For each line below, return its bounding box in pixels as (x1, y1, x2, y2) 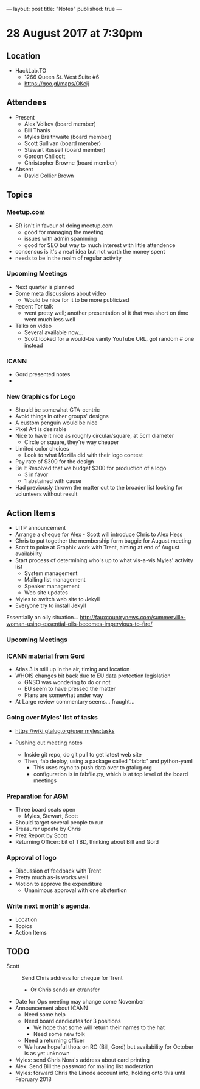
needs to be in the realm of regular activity (15, 254, 122, 262)
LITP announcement (15, 524, 66, 532)
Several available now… (24, 329, 83, 336)
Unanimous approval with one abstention (24, 887, 127, 894)
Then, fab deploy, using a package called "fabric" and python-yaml (24, 757, 193, 765)
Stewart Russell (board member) (24, 146, 106, 153)
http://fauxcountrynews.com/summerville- (80, 614, 187, 621)
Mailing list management (24, 576, 86, 584)
